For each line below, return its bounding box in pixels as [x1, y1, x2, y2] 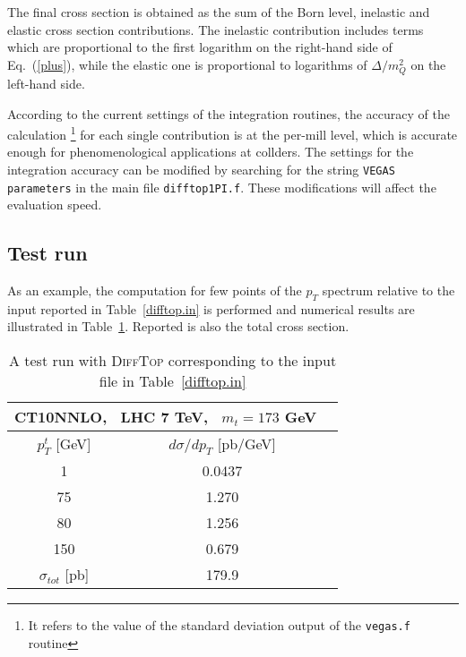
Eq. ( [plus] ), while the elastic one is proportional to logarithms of [7, 55, 367, 73]
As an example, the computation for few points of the [7, 281, 302, 300]
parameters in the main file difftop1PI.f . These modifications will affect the [7, 177, 436, 196]
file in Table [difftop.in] [99, 371, 246, 392]
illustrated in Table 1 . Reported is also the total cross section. [7, 317, 349, 336]
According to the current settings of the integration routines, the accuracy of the [7, 104, 450, 123]
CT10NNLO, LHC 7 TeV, [14, 406, 209, 428]
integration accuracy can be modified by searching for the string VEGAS [7, 159, 395, 178]
